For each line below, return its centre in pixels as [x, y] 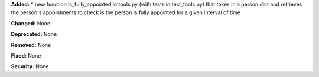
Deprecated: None [34, 34]
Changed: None [30, 23]
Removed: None [31, 45]
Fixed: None [26, 55]
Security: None [30, 66]
